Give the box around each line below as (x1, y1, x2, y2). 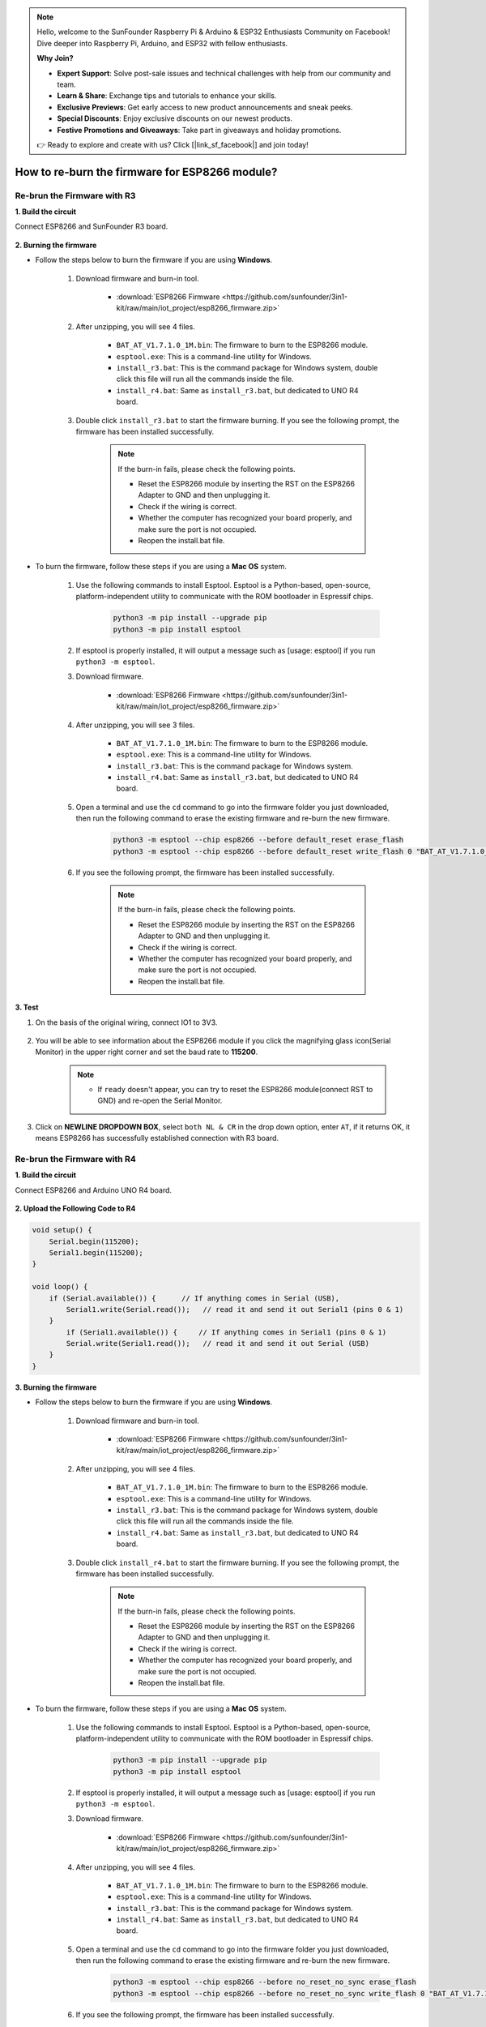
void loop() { (32, 1282, 88, 1292)
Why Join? (36, 54, 74, 63)
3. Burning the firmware (15, 1382, 97, 1392)
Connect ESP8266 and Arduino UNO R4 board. (15, 1185, 173, 1195)
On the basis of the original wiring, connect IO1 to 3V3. (35, 1018, 218, 1027)
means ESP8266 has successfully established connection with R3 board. (35, 1133, 279, 1143)
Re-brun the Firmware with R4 (15, 1154, 137, 1165)
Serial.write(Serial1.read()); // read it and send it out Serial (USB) (66, 1339, 370, 1348)
